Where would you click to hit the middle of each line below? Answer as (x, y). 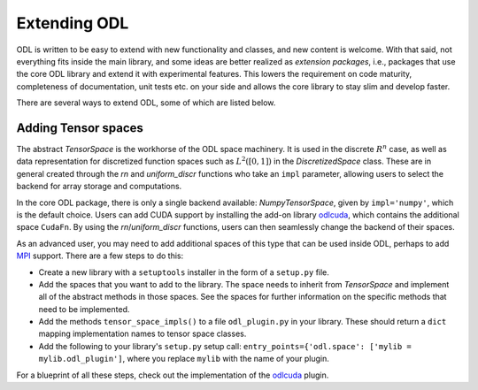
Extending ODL (73, 23)
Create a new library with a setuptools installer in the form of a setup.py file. (184, 272)
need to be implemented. (84, 309)
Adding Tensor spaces (80, 128)
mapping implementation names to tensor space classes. (143, 334)
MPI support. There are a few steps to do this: (100, 256)
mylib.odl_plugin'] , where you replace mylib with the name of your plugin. (184, 359)
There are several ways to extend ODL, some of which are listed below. (146, 103)
